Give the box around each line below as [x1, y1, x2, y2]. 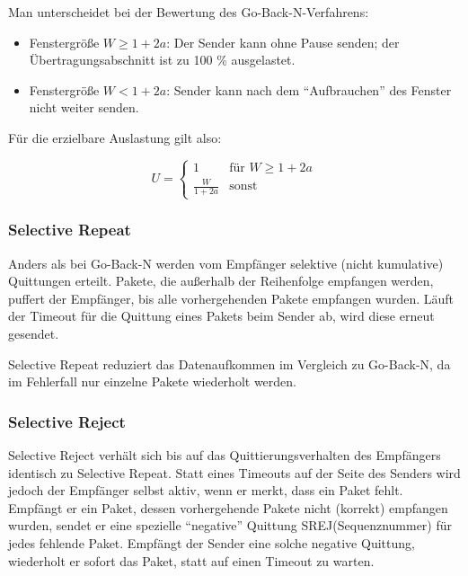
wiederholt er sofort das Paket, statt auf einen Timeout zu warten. [8, 551, 375, 570]
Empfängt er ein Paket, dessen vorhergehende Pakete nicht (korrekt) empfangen [8, 498, 448, 517]
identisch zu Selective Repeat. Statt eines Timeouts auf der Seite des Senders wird [8, 463, 461, 482]
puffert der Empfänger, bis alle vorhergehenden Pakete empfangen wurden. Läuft [8, 288, 454, 307]
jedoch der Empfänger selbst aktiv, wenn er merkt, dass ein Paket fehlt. [8, 481, 403, 500]
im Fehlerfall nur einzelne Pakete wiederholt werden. [8, 372, 296, 391]
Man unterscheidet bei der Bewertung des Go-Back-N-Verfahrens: [8, 3, 369, 21]
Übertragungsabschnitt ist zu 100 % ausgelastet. [29, 50, 296, 69]
